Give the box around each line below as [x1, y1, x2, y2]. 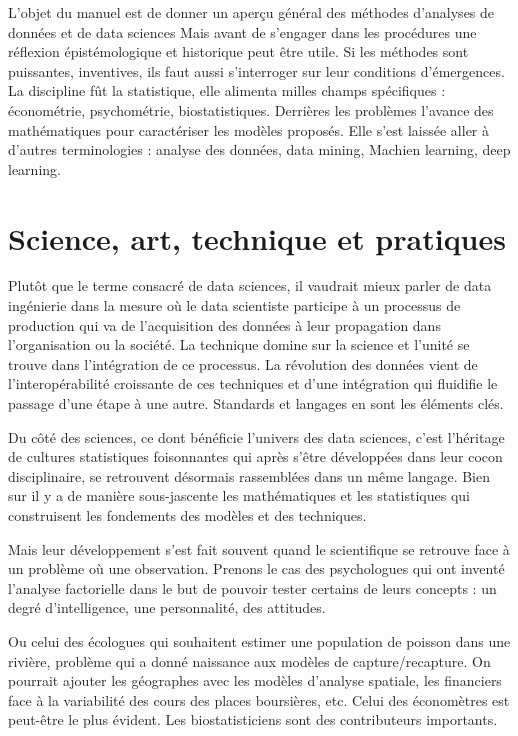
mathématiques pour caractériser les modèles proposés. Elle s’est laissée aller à [8, 119, 490, 140]
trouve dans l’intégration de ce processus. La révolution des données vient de [8, 353, 478, 374]
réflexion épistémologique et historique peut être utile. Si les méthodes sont [8, 41, 469, 62]
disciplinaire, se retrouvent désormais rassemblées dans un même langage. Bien [8, 465, 491, 486]
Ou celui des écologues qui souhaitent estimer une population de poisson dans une [8, 630, 511, 651]
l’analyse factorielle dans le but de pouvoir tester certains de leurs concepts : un [8, 577, 497, 598]
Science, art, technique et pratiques [8, 217, 506, 258]
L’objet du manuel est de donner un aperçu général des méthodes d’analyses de [8, 2, 495, 22]
